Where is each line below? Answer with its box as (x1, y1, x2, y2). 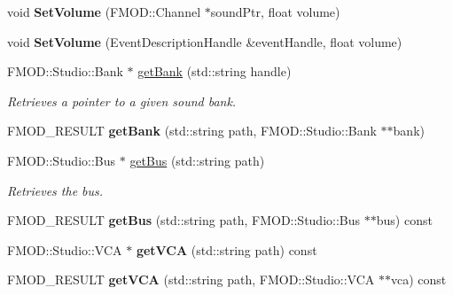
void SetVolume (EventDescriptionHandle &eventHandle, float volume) (7, 32, 402, 50)
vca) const (390, 270, 447, 289)
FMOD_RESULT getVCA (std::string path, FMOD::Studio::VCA (7, 270, 375, 289)
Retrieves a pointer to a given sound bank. (7, 91, 237, 110)
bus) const (376, 211, 433, 229)
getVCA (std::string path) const (136, 240, 317, 259)
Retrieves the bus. (7, 181, 104, 199)
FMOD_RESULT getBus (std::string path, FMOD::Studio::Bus (7, 211, 361, 229)
